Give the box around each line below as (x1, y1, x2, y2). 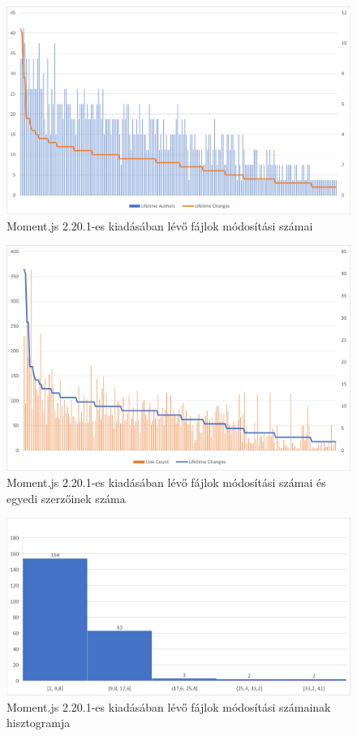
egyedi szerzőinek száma (6, 489, 126, 506)
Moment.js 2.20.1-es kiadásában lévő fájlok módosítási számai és (6, 473, 326, 490)
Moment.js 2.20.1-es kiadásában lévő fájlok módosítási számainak (6, 698, 331, 715)
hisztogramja (6, 714, 71, 731)
